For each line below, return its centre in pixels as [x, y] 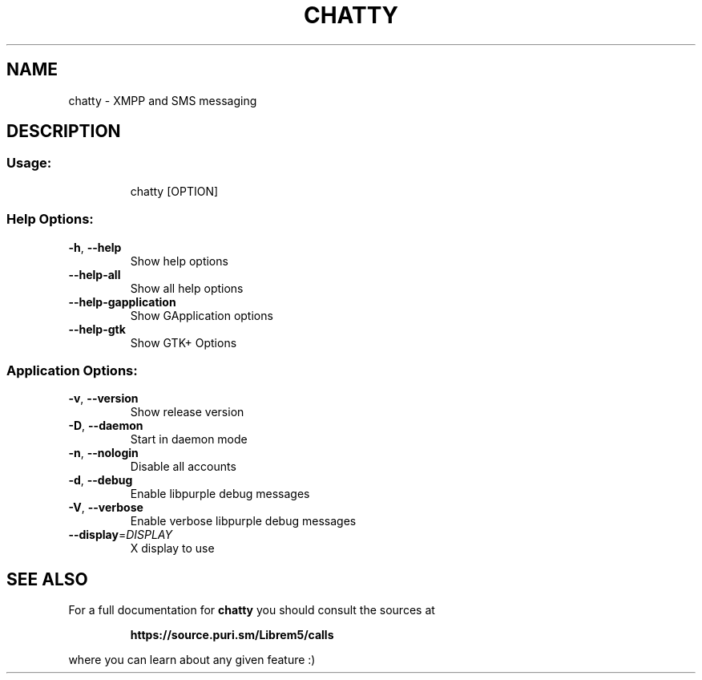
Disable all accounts [183, 467]
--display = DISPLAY [120, 535]
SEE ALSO [47, 579]
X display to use [172, 548]
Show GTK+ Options [184, 342]
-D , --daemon [106, 426]
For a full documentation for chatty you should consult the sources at [252, 610]
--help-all [95, 274]
